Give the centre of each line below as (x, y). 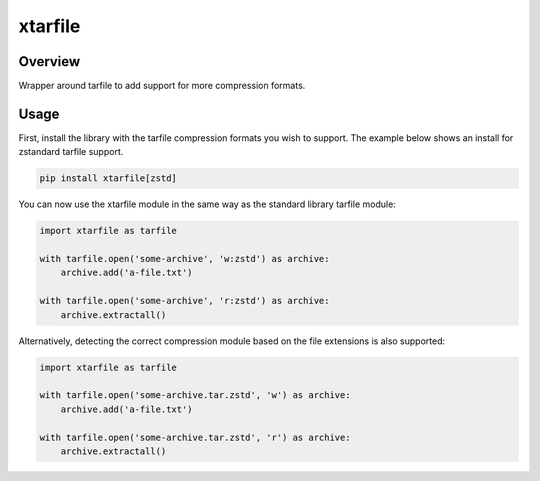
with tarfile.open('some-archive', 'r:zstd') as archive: (184, 301)
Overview (49, 61)
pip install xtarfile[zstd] (108, 178)
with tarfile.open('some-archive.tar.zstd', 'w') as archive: (195, 395)
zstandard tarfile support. (71, 152)
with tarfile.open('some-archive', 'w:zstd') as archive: (184, 259)
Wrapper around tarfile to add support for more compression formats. (162, 86)
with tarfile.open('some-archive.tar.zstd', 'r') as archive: (195, 437)
